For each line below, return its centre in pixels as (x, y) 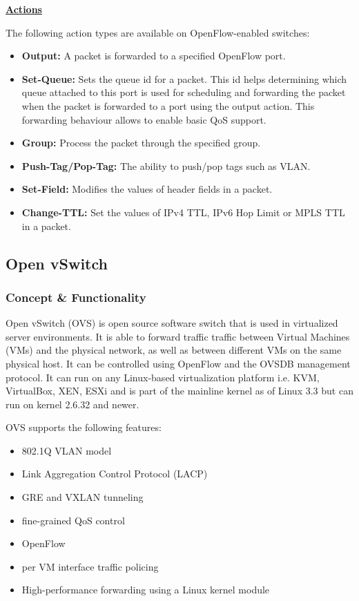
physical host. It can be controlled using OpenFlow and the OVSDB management (178, 363)
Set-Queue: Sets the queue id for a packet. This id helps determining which (184, 78)
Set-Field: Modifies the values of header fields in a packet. (147, 189)
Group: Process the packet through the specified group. (141, 143)
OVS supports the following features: (84, 427)
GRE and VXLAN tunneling (83, 497)
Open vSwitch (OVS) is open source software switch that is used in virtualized (172, 323)
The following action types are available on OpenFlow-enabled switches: (158, 32)
